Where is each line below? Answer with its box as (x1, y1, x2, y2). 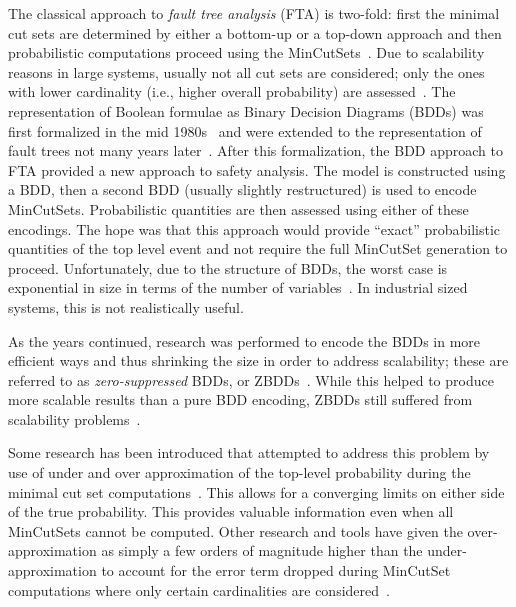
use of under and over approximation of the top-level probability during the (8, 462, 471, 483)
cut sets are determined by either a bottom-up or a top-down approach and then (8, 22, 502, 43)
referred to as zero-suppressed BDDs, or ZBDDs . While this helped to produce (8, 369, 494, 390)
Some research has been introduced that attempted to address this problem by (8, 442, 490, 463)
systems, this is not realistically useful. (8, 296, 244, 317)
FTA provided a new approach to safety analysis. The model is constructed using (8, 159, 506, 180)
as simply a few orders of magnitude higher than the (101, 540, 423, 561)
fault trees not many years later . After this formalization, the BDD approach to (8, 140, 503, 161)
